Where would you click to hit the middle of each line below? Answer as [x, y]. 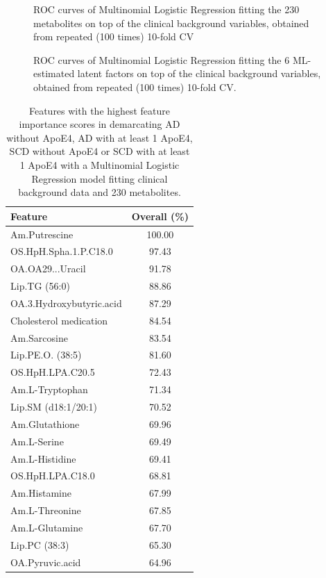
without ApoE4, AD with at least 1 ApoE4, [100, 137]
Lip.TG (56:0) [40, 286]
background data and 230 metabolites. [100, 192]
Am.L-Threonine [46, 510]
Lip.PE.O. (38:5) [46, 355]
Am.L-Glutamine [47, 527]
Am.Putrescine [42, 234]
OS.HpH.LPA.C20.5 [53, 372]
